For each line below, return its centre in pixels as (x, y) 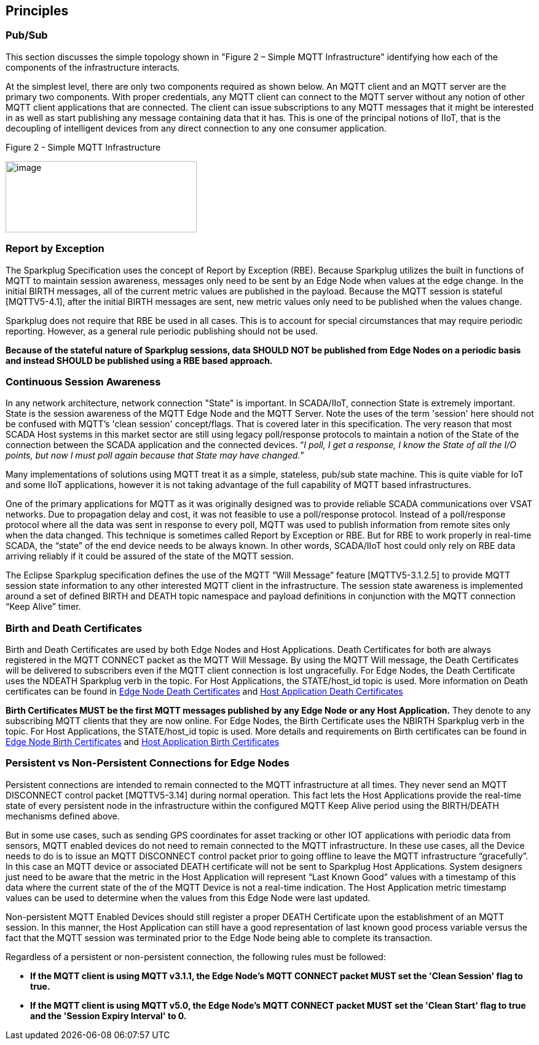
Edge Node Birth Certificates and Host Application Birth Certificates (143, 742)
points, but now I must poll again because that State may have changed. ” (155, 455)
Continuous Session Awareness (83, 381)
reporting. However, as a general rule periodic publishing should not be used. (162, 331)
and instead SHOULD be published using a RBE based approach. (139, 360)
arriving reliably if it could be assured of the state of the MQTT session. (150, 556)
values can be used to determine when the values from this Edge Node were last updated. (188, 897)
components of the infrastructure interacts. (93, 67)
